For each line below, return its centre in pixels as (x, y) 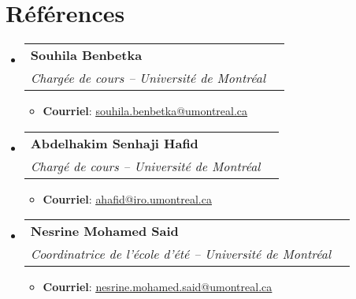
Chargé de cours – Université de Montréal (145, 166)
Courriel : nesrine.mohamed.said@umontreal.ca (158, 287)
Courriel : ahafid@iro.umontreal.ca (127, 198)
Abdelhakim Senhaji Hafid (114, 143)
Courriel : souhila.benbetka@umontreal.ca (145, 111)
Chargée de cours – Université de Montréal (148, 78)
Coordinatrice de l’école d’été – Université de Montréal (181, 254)
